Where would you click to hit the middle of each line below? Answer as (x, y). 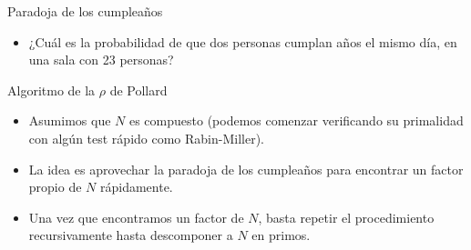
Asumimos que (70, 120)
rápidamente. (136, 187)
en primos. (281, 235)
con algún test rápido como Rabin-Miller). (146, 138)
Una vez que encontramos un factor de (136, 217)
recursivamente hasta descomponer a (131, 235)
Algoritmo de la (51, 90)
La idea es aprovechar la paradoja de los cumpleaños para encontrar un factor (246, 169)
